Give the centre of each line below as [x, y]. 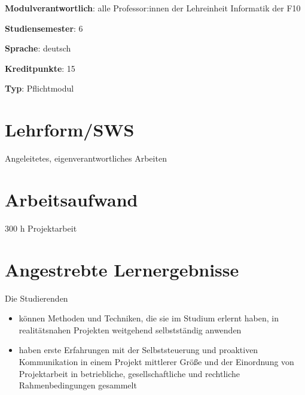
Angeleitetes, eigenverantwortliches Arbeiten [86, 158]
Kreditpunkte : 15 [40, 68]
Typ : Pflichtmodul [39, 88]
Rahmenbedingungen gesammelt [78, 385]
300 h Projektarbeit [41, 228]
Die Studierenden [36, 298]
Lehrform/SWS [70, 130]
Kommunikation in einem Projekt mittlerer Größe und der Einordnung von [156, 361]
